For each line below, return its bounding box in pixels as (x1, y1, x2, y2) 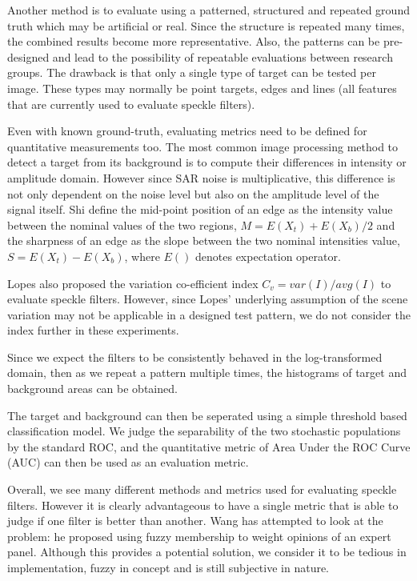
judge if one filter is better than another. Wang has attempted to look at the (7, 512, 383, 529)
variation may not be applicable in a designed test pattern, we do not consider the (7, 306, 411, 323)
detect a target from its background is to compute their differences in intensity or (7, 154, 407, 170)
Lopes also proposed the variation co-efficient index (7, 274, 259, 291)
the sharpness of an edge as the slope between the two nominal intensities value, (7, 232, 400, 249)
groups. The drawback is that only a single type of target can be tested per (7, 64, 376, 81)
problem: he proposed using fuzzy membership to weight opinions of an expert (7, 527, 391, 544)
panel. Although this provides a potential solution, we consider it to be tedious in (7, 543, 407, 560)
